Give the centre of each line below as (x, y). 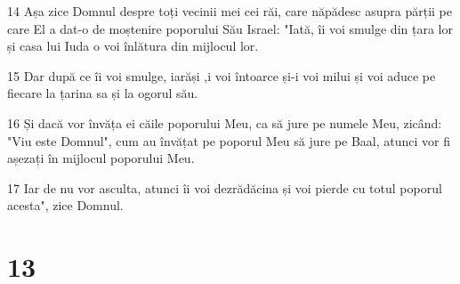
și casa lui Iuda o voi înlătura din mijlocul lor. (133, 46)
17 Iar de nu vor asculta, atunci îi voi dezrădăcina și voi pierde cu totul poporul (225, 187)
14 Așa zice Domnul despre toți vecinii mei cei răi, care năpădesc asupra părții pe (230, 11)
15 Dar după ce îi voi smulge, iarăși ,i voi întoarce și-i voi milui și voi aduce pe (222, 75)
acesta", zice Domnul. (65, 205)
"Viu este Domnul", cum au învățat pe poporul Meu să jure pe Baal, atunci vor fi (229, 140)
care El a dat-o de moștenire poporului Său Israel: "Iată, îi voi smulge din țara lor (230, 28)
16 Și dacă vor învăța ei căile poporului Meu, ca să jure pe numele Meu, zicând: (225, 122)
